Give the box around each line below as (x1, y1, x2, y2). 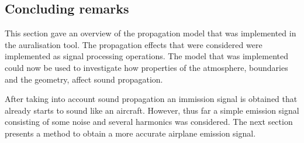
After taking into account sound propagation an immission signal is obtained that (5, 93, 298, 105)
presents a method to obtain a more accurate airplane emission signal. (5, 127, 256, 139)
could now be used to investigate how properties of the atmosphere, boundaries (5, 61, 288, 73)
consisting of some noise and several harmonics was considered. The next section (5, 115, 293, 128)
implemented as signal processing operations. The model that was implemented (5, 50, 289, 62)
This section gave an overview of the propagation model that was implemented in (5, 27, 296, 39)
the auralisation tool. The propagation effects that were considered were (5, 38, 262, 50)
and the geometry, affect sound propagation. (5, 73, 163, 85)
